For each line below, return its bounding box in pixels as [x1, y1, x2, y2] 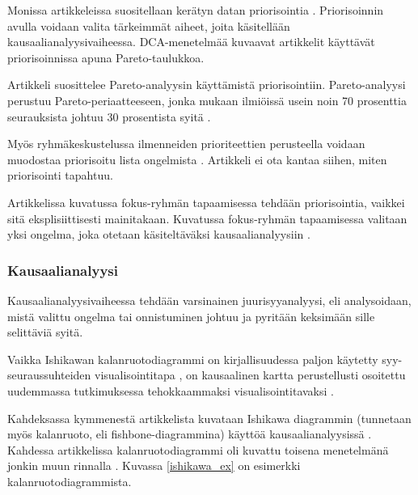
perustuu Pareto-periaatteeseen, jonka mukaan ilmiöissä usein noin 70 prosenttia [7, 91, 407, 108]
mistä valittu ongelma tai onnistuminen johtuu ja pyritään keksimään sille [7, 307, 375, 324]
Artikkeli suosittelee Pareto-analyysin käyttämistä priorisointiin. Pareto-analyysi [7, 76, 406, 93]
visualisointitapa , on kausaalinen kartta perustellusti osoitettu [94, 366, 406, 383]
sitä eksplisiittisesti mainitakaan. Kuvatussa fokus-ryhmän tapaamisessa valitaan [7, 209, 407, 226]
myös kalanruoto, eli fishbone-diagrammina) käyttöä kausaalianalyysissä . [7, 425, 372, 442]
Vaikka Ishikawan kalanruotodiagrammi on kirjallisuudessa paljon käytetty [7, 350, 378, 367]
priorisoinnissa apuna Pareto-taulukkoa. [7, 49, 205, 66]
